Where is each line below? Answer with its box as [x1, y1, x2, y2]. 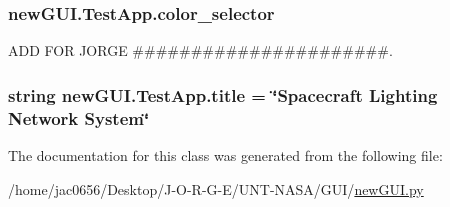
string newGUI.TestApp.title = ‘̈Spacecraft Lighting [8, 82, 438, 107]
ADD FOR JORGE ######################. [8, 40, 393, 61]
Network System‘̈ [8, 105, 150, 130]
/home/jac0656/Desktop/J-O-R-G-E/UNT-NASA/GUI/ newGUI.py [8, 178, 424, 199]
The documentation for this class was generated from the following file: [8, 144, 443, 165]
